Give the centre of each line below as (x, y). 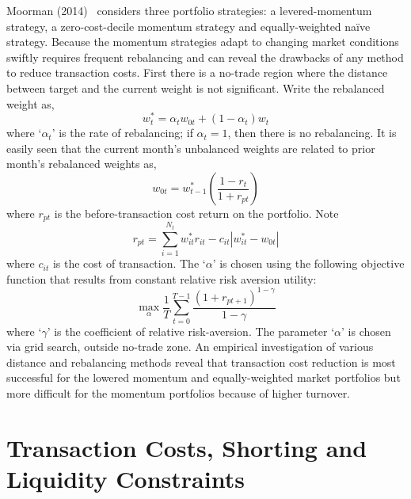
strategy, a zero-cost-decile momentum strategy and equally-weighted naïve (188, 26)
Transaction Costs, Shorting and (187, 447)
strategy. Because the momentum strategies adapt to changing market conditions (203, 42)
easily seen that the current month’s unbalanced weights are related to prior (191, 148)
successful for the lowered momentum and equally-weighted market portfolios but (204, 377)
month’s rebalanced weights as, (82, 164)
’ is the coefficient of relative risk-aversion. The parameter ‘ (191, 331)
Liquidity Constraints (126, 479)
